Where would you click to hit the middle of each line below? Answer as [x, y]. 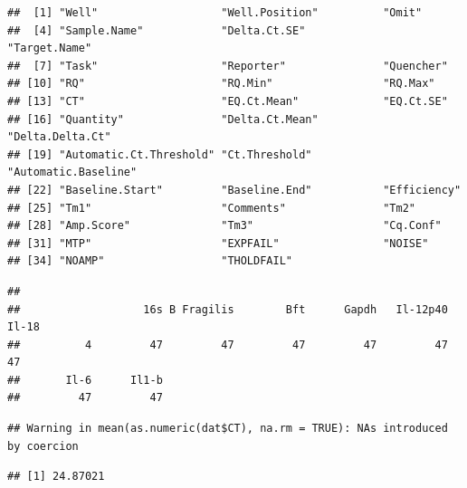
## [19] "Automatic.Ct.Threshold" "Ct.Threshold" [160, 154]
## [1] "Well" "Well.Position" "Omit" [215, 13]
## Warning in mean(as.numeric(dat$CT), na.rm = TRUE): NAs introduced [228, 429]
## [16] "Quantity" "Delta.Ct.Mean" [163, 119]
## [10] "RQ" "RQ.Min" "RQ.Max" [221, 84]
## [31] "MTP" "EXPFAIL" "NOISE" [218, 243]
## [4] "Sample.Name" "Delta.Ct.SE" [157, 30]
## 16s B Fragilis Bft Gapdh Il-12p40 [228, 309]
